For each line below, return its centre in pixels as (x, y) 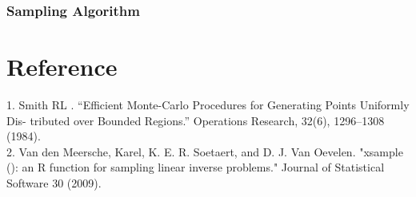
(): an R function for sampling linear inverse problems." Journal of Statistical (196, 167)
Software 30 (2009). (54, 182)
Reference (62, 67)
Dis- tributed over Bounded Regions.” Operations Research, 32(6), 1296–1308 (196, 120)
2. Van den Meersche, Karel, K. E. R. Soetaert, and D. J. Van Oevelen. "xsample (205, 151)
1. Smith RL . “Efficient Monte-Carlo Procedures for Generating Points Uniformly (208, 104)
